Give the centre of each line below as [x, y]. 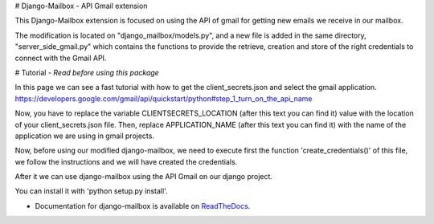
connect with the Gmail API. [61, 58]
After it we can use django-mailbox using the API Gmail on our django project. [144, 177]
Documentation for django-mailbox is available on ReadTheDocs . [143, 206]
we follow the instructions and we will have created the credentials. [126, 161]
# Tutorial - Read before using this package [87, 72]
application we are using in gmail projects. [84, 136]
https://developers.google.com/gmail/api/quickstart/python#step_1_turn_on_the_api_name [164, 98]
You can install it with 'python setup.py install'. [91, 191]
